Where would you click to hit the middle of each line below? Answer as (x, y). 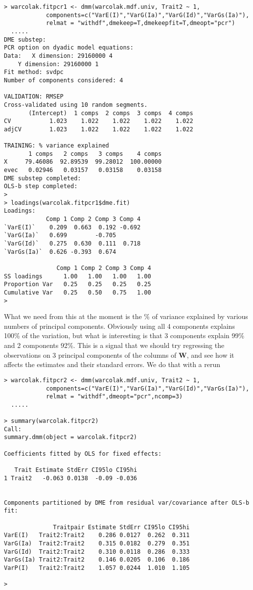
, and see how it (210, 355)
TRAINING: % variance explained (57, 146)
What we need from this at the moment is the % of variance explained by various (126, 316)
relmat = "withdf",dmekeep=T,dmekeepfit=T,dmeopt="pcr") (140, 23)
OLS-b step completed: (41, 186)
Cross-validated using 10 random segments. (76, 105)
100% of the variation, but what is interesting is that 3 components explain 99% (124, 335)
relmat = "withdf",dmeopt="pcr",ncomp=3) (114, 397)
